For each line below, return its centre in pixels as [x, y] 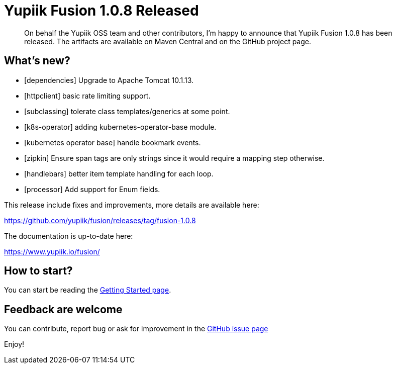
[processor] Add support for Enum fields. [92, 189]
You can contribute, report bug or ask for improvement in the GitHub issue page [136, 329]
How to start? [38, 271]
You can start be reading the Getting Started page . [88, 290]
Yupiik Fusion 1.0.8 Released [102, 11]
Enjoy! [14, 344]
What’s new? [37, 61]
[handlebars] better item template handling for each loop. [119, 173]
